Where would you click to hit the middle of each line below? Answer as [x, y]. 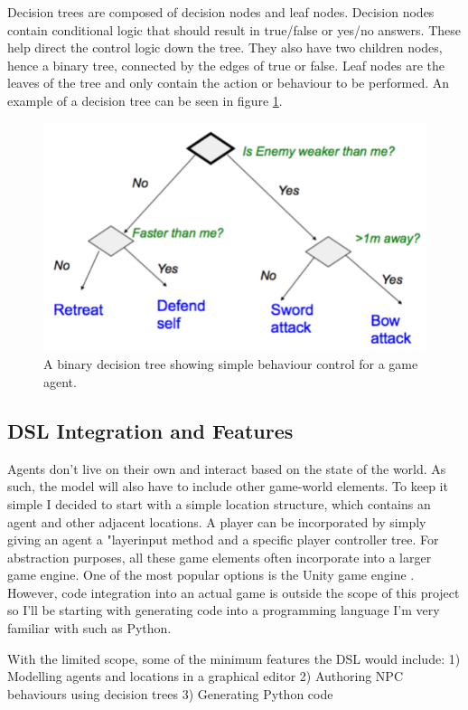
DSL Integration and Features [150, 430]
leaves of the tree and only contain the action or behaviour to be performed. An [229, 83]
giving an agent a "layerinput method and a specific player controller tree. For [223, 540]
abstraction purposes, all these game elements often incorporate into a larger [220, 557]
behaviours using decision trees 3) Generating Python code [170, 693]
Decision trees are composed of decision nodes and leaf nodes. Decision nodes [221, 12]
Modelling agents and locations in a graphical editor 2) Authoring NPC [206, 676]
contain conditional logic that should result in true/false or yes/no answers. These [234, 29]
